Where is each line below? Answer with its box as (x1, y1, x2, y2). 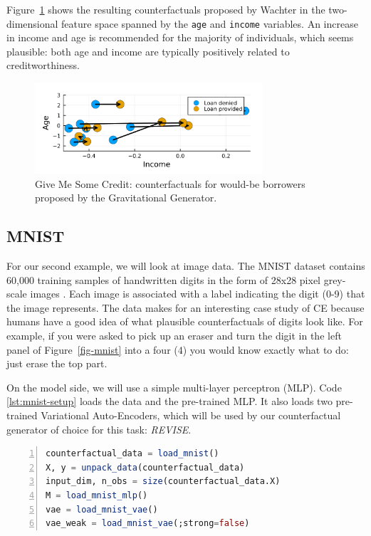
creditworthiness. (6, 58, 80, 73)
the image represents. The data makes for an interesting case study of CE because (6, 300, 365, 315)
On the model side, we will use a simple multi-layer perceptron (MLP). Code (6, 379, 342, 394)
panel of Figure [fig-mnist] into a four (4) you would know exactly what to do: (6, 342, 349, 357)
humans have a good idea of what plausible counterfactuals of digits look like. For (6, 314, 363, 329)
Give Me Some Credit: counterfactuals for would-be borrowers (35, 176, 305, 191)
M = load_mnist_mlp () (46, 490, 148, 500)
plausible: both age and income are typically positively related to (6, 43, 290, 58)
